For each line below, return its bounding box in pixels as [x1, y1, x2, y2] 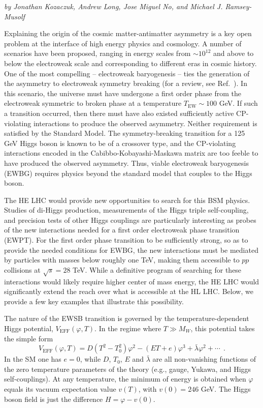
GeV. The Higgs [201, 383, 251, 394]
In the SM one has [4, 354, 61, 364]
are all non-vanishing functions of [152, 354, 256, 364]
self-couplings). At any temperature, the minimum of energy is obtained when [4, 373, 246, 384]
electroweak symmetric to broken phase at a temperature [4, 98, 182, 108]
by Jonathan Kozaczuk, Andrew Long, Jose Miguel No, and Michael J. [4, 1, 223, 11]
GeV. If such [219, 98, 258, 108]
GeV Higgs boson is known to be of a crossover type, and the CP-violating [4, 137, 236, 148]
